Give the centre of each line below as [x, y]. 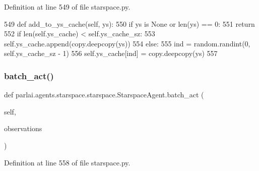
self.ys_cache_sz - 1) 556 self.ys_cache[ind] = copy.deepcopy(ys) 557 [111, 53]
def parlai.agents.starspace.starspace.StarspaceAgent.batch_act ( [104, 95]
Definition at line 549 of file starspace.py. [67, 7]
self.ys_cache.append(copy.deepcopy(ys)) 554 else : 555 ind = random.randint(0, [127, 43]
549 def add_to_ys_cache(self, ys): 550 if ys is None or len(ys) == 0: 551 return [129, 23]
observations [23, 128]
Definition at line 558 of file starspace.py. [67, 162]
